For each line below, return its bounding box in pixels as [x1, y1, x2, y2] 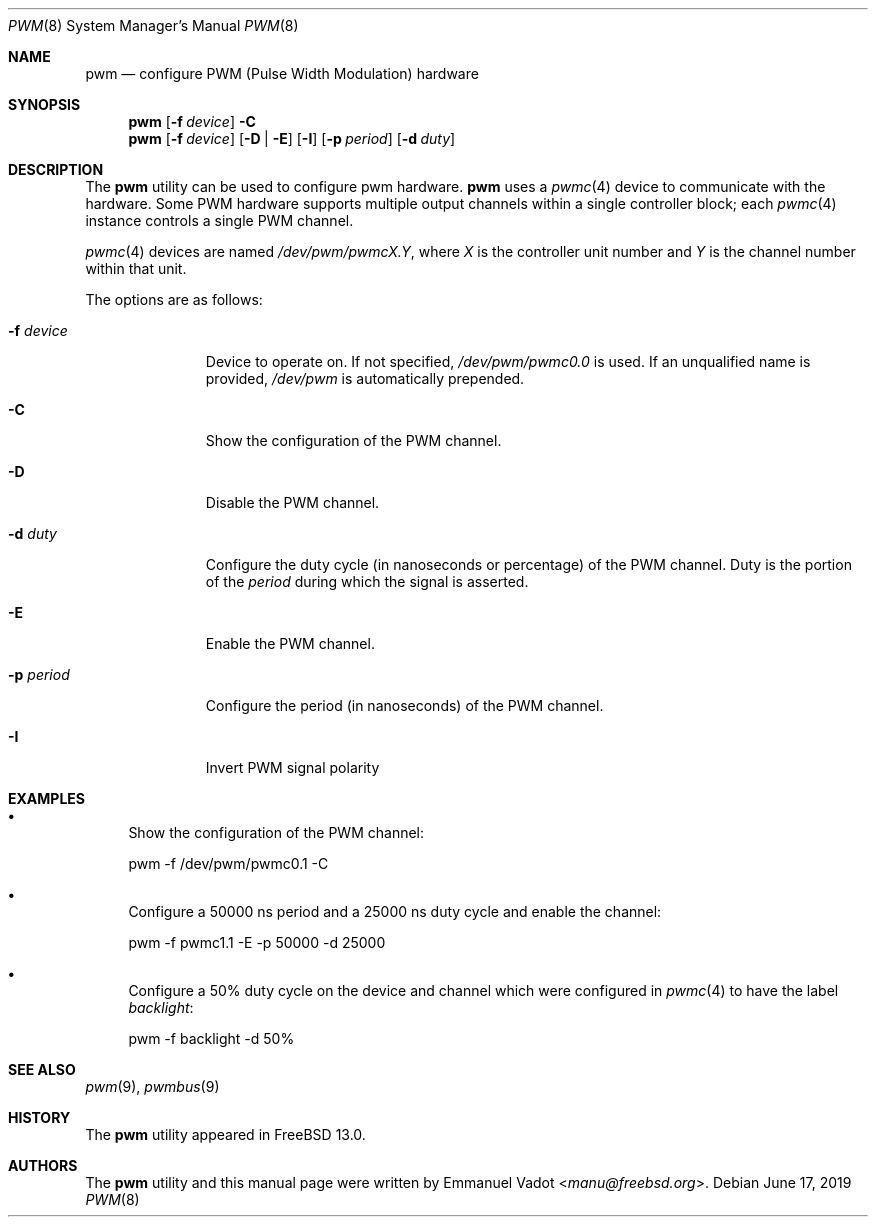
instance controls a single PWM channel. [85, 212, 354, 229]
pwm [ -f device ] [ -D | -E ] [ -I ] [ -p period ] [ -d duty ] [128, 130, 456, 147]
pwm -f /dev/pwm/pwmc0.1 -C [128, 855, 329, 872]
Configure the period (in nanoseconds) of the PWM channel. [205, 697, 604, 714]
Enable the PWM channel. [205, 635, 375, 652]
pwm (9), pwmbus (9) [85, 1078, 220, 1095]
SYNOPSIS [8, 96, 81, 113]
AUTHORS [8, 1157, 78, 1174]
